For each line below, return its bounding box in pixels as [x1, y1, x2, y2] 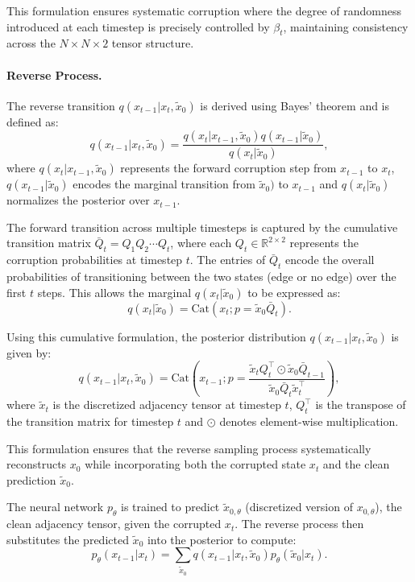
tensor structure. [111, 35, 194, 52]
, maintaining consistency [283, 18, 409, 35]
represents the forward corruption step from [120, 159, 337, 176]
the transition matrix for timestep [6, 412, 174, 429]
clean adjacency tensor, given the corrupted [6, 515, 222, 532]
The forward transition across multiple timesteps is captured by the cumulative [6, 218, 398, 235]
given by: [6, 344, 52, 361]
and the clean [322, 456, 390, 473]
